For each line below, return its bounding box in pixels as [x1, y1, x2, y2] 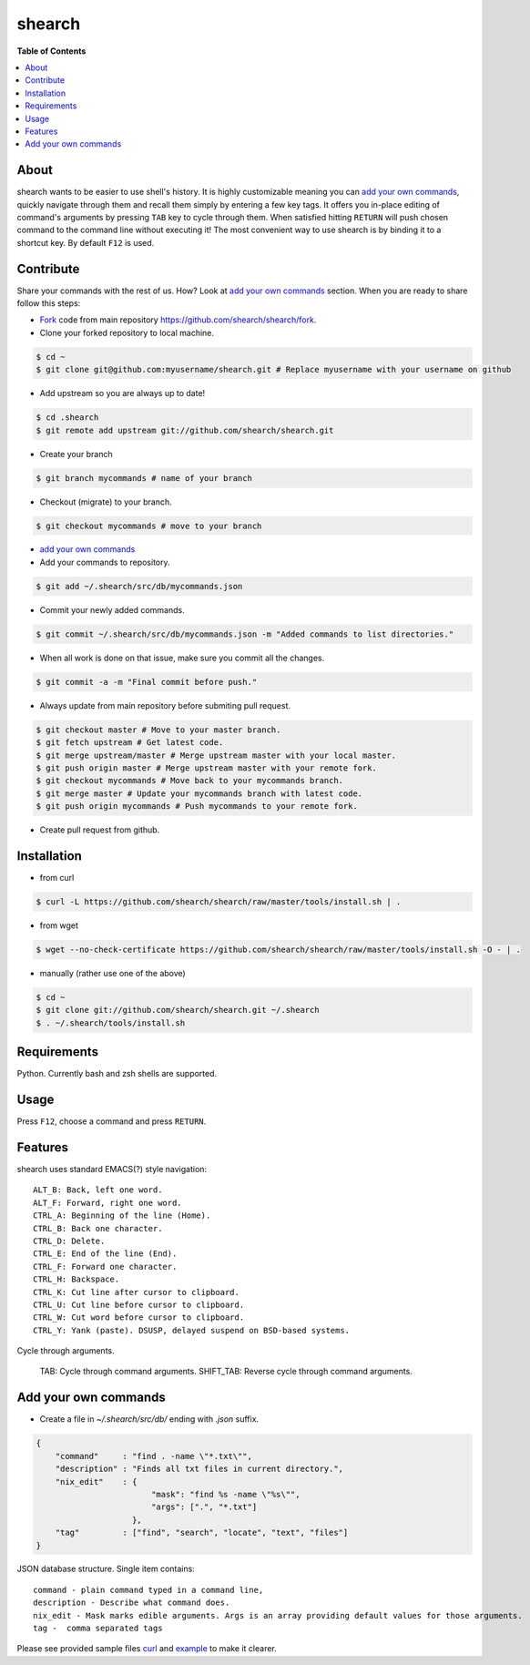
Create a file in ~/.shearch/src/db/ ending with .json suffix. [39, 1414, 260, 1425]
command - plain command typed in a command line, [33, 1585, 264, 1595]
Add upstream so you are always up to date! [39, 388, 206, 399]
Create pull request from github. [39, 824, 160, 835]
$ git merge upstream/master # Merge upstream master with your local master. [36, 750, 396, 761]
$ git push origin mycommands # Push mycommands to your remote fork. [36, 802, 359, 812]
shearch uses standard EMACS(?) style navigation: [16, 1164, 208, 1175]
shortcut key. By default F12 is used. [16, 237, 155, 248]
